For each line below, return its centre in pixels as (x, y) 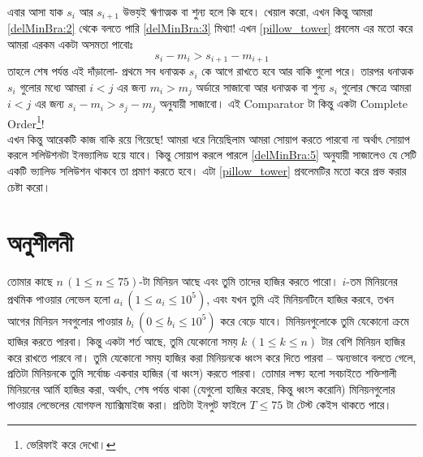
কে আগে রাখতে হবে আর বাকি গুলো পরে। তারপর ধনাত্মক (308, 71)
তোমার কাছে (30, 281)
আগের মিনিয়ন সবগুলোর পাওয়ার (65, 320)
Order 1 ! (26, 122)
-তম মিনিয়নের (372, 281)
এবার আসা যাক (35, 11)
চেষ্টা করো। (29, 186)
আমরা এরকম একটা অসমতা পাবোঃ (70, 44)
